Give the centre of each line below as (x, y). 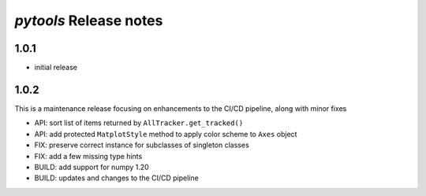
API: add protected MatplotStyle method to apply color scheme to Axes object (166, 134)
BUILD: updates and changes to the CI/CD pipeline (116, 178)
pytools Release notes (89, 20)
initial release (56, 68)
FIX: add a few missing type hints (88, 156)
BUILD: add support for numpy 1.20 (92, 167)
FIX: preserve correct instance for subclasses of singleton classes (142, 145)
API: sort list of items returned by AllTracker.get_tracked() (139, 123)
